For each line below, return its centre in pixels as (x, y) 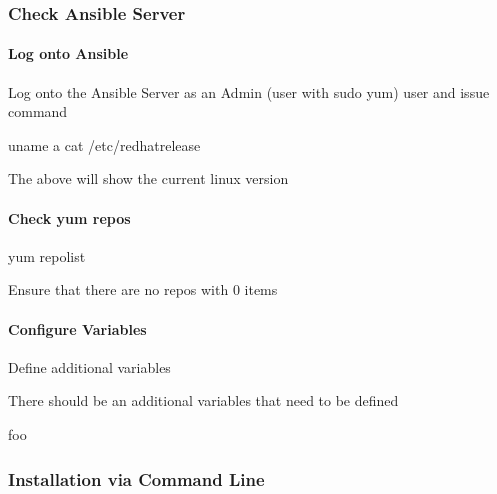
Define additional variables (89, 366)
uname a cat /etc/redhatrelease (104, 144)
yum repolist (47, 255)
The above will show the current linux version (148, 178)
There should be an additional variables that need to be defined (203, 400)
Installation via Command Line (136, 478)
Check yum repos (69, 217)
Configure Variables (77, 328)
